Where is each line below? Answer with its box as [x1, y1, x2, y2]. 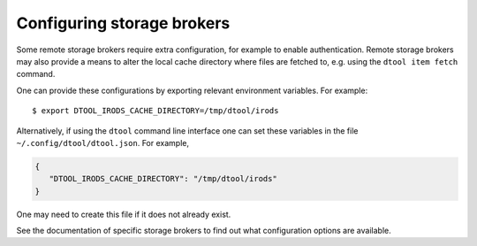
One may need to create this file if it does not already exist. [16, 209, 231, 219]
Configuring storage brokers [16, 13, 231, 33]
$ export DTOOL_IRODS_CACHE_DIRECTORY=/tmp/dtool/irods [32, 106, 279, 116]
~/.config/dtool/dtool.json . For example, [16, 137, 190, 148]
